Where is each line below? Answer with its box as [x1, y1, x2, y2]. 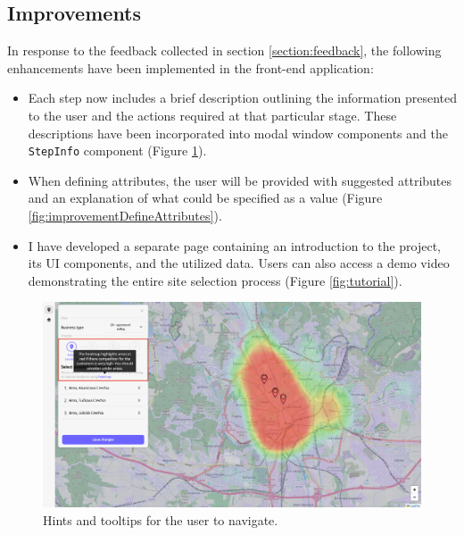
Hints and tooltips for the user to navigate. [43, 510, 278, 529]
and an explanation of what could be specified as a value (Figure [28, 188, 383, 207]
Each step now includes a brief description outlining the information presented [28, 88, 457, 107]
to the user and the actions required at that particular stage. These [28, 105, 397, 124]
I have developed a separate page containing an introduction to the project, [28, 236, 442, 255]
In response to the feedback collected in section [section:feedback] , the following [7, 41, 442, 60]
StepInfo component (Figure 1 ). [28, 141, 207, 160]
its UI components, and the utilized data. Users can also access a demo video [28, 254, 450, 272]
